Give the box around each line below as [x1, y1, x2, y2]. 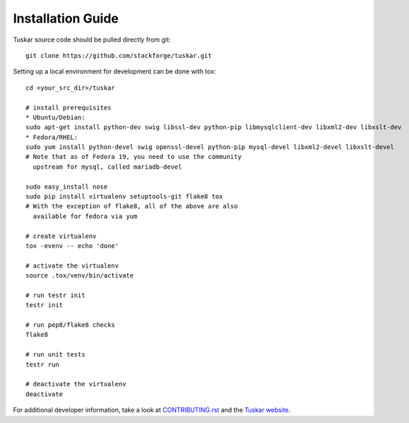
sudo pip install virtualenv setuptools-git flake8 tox [25, 193, 223, 201]
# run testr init [25, 291, 85, 299]
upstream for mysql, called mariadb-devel [32, 162, 183, 171]
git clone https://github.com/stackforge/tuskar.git [25, 52, 212, 59]
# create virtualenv [25, 232, 97, 240]
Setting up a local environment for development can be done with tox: [13, 67, 216, 76]
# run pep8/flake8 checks [25, 321, 116, 329]
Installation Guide [13, 11, 119, 26]
